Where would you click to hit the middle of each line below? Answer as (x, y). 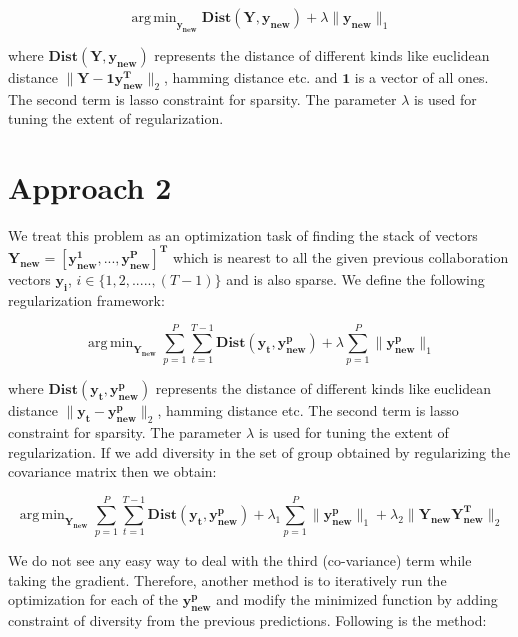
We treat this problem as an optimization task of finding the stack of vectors (243, 234)
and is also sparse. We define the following (355, 278)
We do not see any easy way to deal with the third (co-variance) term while (240, 560)
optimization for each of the (93, 599)
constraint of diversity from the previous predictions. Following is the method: (247, 620)
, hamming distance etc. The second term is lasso (308, 410)
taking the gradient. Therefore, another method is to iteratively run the (227, 579)
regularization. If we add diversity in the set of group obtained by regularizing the (259, 451)
